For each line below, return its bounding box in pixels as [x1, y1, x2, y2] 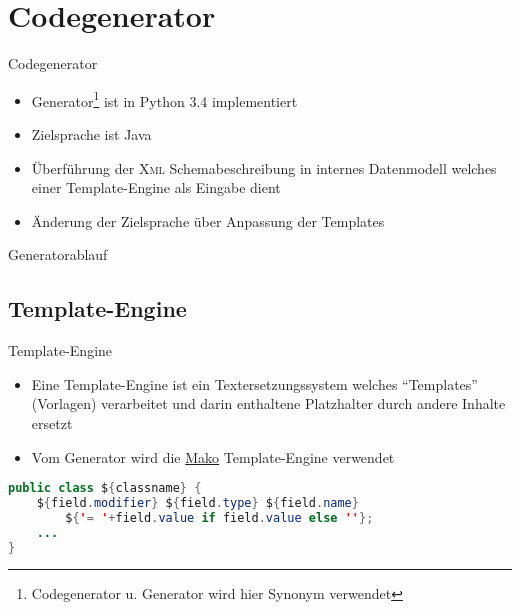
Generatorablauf [8, 244, 108, 265]
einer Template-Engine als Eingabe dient [31, 177, 281, 198]
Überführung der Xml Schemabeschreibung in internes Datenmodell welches [31, 157, 497, 178]
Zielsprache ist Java [31, 123, 152, 144]
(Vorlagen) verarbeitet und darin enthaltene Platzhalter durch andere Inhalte [31, 393, 506, 414]
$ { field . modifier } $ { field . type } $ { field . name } [36, 495, 359, 510]
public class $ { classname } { [8, 481, 202, 496]
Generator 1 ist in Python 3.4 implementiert [31, 87, 298, 111]
